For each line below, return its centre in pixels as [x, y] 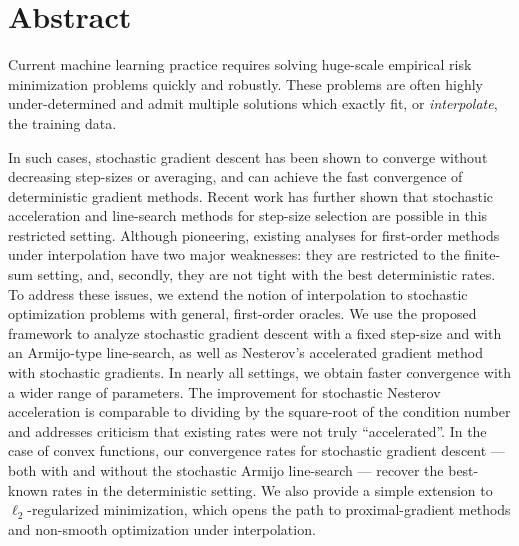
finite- [482, 254]
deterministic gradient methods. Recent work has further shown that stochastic [251, 195]
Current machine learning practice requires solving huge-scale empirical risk [240, 64]
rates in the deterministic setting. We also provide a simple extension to [272, 489]
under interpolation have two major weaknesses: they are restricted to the [234, 254]
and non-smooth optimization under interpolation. [162, 528]
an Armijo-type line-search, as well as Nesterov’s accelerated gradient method [245, 352]
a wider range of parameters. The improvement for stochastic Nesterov [224, 391]
